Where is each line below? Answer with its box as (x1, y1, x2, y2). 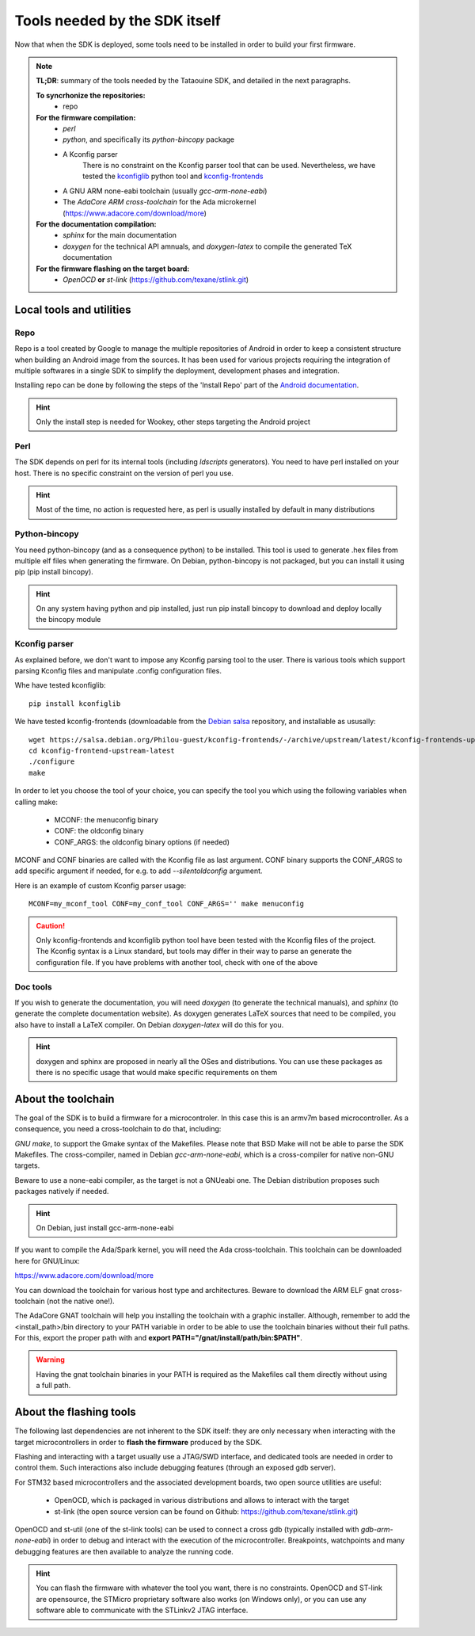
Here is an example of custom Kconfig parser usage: (14, 880, 186, 890)
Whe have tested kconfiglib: (14, 681, 106, 690)
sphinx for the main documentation (63, 231, 177, 240)
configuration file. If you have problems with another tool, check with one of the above (36, 957, 318, 967)
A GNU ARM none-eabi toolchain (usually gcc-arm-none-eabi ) (63, 186, 268, 196)
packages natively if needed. (14, 1187, 109, 1196)
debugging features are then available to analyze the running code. (14, 1546, 234, 1556)
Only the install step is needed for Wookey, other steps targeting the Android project (36, 417, 310, 427)
